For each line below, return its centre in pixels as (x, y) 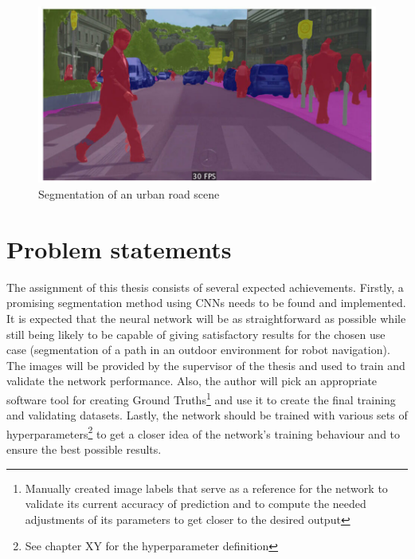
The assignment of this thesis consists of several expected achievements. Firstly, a (205, 287)
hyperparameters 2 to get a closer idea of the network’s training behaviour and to (204, 432)
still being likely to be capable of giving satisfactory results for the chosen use (196, 334)
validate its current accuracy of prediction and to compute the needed (196, 504)
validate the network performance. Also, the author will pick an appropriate (192, 381)
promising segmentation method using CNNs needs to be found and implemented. (206, 303)
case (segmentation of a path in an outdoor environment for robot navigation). (198, 350)
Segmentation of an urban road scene (129, 194)
